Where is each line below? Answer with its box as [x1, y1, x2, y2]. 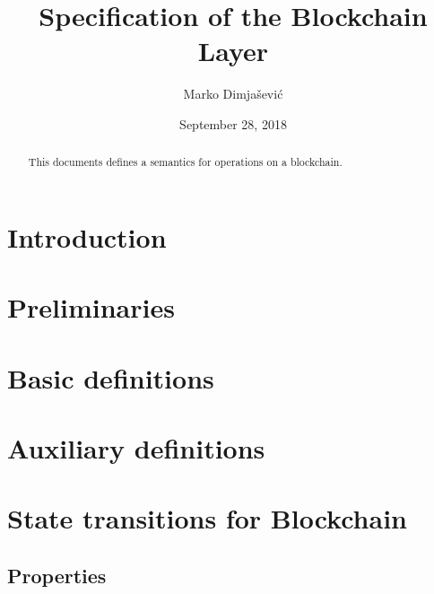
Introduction [7, 218, 167, 255]
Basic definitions [7, 359, 214, 396]
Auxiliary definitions [7, 430, 265, 467]
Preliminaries [7, 289, 175, 326]
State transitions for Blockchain [7, 500, 407, 537]
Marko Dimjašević [183, 84, 283, 103]
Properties [7, 562, 107, 590]
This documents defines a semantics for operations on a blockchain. [28, 154, 343, 170]
